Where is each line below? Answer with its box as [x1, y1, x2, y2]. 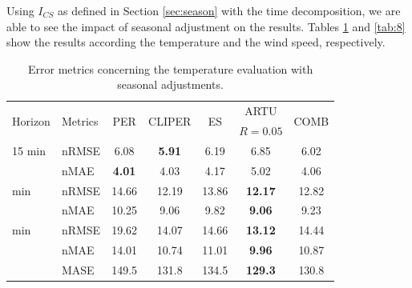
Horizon [12, 112, 50, 129]
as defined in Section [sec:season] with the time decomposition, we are [58, 2, 401, 18]
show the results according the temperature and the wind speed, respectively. [6, 34, 386, 50]
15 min [12, 142, 46, 158]
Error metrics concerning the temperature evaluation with [27, 60, 313, 77]
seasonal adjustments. [117, 76, 224, 93]
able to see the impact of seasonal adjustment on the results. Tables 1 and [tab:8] [6, 18, 406, 34]
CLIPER [148, 112, 192, 129]
